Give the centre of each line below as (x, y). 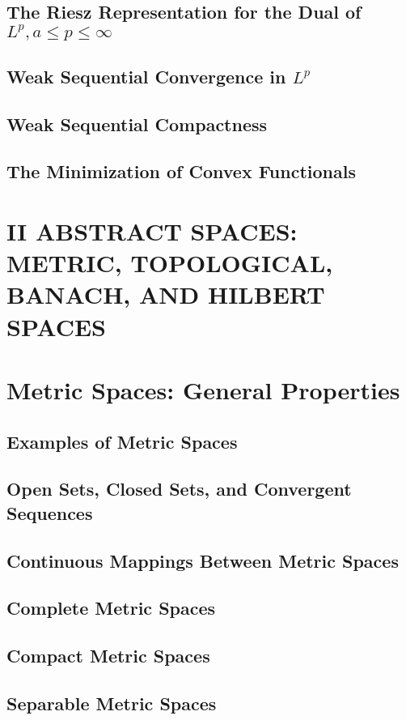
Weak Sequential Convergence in (146, 76)
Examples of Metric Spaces (122, 441)
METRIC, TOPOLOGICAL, (170, 263)
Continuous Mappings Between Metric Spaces (203, 560)
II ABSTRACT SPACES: (152, 231)
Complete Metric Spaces (111, 608)
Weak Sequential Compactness (137, 124)
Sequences (50, 512)
